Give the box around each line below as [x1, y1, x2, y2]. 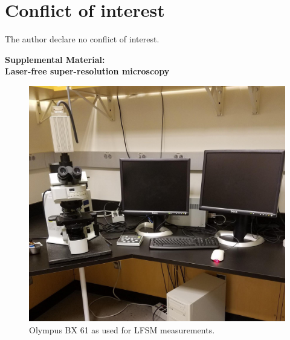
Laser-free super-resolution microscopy [5, 65, 170, 77]
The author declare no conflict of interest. [5, 33, 159, 45]
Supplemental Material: [5, 53, 105, 65]
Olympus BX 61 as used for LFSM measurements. [29, 323, 215, 336]
